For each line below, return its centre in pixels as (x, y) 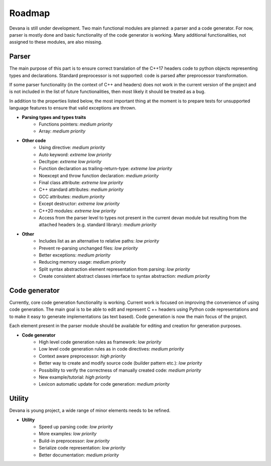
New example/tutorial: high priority (75, 377)
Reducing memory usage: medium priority (82, 262)
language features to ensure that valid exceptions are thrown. (73, 108)
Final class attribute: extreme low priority (81, 183)
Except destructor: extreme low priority (79, 204)
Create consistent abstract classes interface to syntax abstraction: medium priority (124, 276)
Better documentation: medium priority (79, 455)
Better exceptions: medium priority (75, 255)
